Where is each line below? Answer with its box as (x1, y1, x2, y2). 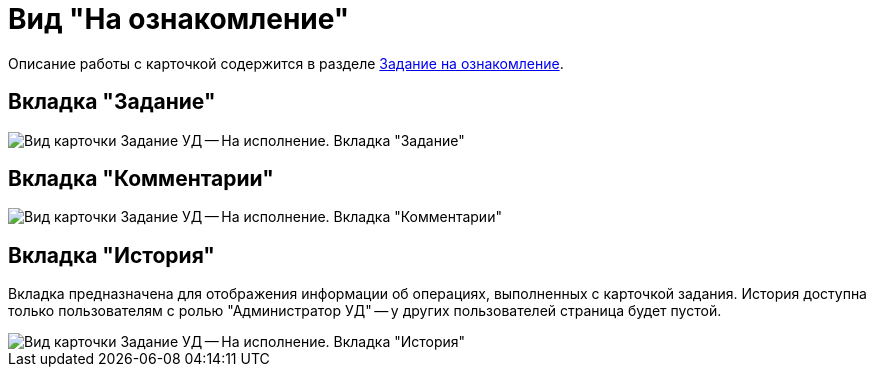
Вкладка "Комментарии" (8, 166, 274, 192)
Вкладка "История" (8, 242, 215, 268)
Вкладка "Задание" (8, 89, 216, 115)
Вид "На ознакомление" (8, 2, 350, 36)
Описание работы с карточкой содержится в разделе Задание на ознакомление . (8, 54, 564, 72)
